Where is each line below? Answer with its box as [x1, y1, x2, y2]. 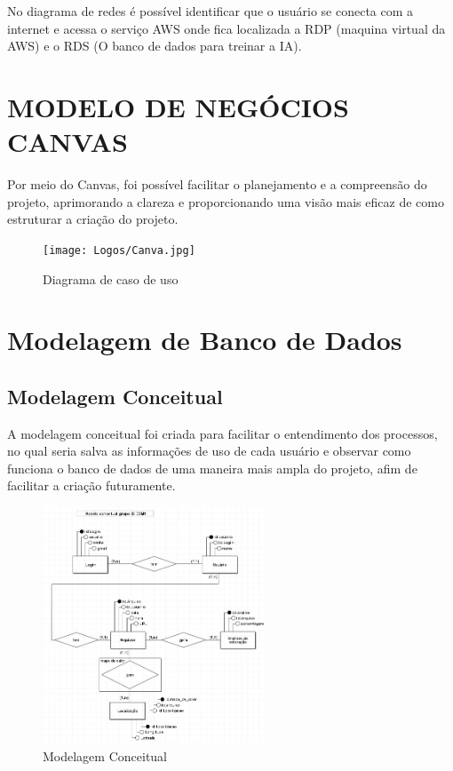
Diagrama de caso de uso [43, 269, 179, 288]
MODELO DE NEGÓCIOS [7, 88, 349, 124]
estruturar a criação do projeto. [7, 210, 179, 228]
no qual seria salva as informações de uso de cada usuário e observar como [7, 441, 411, 460]
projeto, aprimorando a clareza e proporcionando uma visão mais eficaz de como [7, 192, 444, 211]
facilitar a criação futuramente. [7, 476, 176, 495]
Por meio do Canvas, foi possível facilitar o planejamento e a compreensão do [7, 175, 427, 194]
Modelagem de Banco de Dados [7, 322, 402, 358]
